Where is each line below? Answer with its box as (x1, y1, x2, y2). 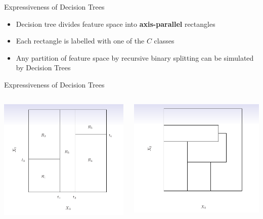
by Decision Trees (16, 62, 71, 73)
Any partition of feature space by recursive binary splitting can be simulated (16, 52, 254, 63)
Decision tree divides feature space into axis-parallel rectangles (16, 18, 215, 29)
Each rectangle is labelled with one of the (16, 35, 145, 46)
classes (154, 35, 174, 46)
